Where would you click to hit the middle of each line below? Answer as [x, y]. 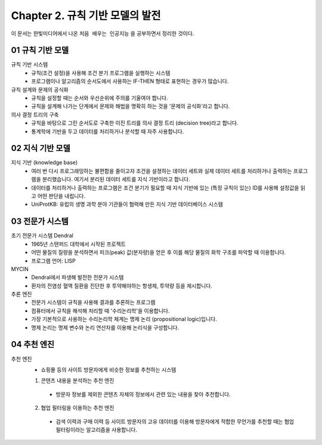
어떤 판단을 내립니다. [61, 196]
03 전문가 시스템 [40, 222]
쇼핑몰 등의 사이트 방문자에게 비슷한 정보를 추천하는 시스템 [109, 369]
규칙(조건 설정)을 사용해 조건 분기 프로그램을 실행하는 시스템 [101, 73]
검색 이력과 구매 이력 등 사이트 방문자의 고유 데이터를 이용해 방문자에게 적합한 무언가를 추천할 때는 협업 [175, 421]
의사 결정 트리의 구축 [35, 115]
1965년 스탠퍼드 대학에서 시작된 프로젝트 [79, 244]
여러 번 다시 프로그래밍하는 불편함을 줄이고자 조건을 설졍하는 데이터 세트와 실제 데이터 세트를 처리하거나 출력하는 [162, 171]
